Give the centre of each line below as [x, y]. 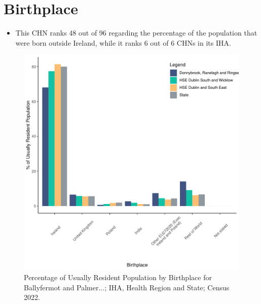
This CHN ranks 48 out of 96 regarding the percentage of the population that [136, 33]
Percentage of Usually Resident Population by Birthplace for [118, 277]
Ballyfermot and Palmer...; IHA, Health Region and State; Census [127, 287]
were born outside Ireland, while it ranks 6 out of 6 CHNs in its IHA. [123, 42]
